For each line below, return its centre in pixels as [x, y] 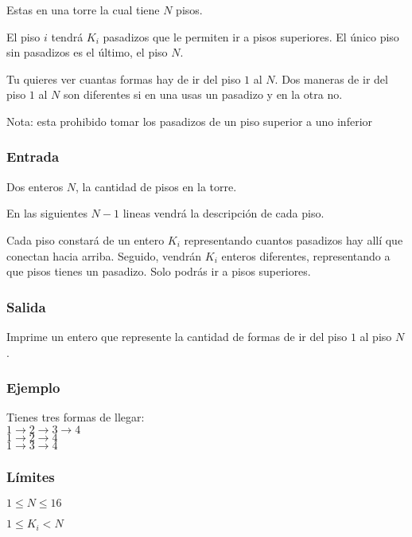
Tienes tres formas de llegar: [76, 417]
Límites [31, 476]
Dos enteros [35, 186]
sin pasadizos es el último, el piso [87, 52]
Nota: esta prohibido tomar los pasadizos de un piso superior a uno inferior [190, 121]
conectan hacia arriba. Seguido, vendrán [104, 255]
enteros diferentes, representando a [306, 255]
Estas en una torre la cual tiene [83, 10]
